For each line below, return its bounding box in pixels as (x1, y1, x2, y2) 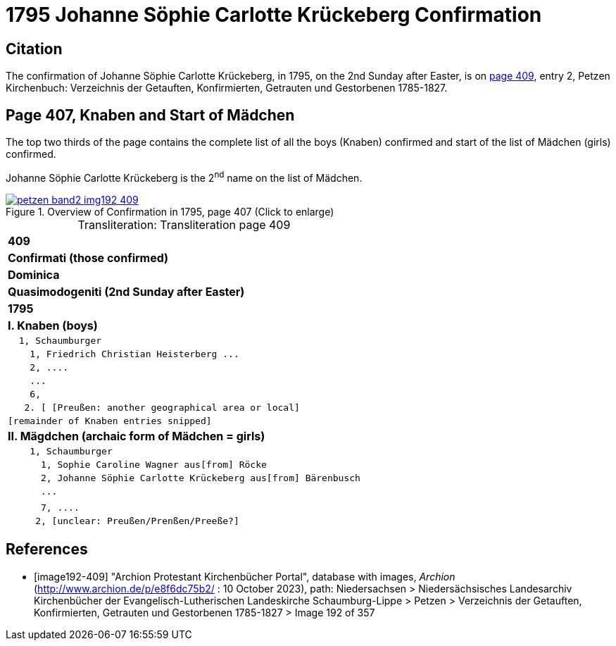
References (6, 540, 88, 559)
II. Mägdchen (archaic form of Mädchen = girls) (8, 428, 265, 443)
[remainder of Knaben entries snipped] (8, 415, 212, 426)
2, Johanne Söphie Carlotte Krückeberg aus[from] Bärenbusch (40, 472, 360, 483)
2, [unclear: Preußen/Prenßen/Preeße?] (35, 515, 239, 526)
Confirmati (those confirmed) (8, 250, 169, 265)
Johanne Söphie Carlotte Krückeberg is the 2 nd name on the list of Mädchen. (6, 170, 363, 184)
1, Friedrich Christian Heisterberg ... (30, 348, 239, 359)
